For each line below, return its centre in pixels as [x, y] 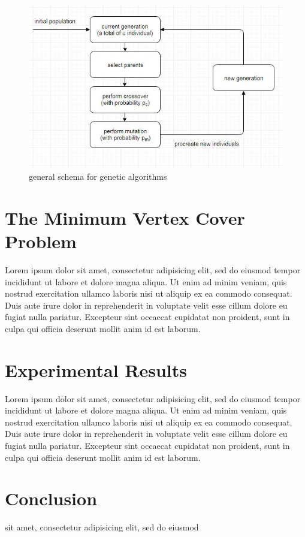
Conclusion [51, 498]
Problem [41, 241]
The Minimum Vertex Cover [125, 217]
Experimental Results [96, 369]
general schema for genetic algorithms [98, 176]
